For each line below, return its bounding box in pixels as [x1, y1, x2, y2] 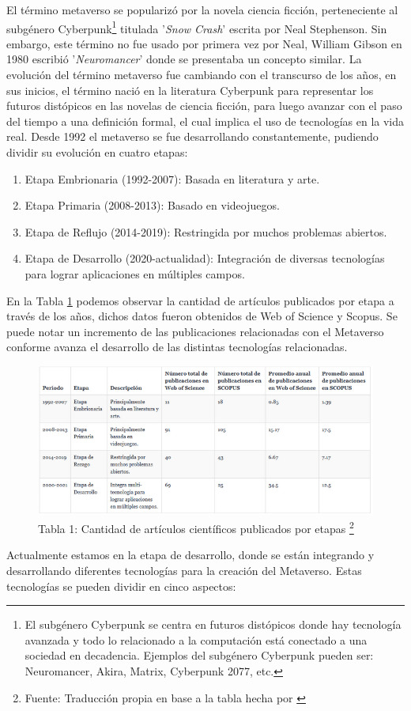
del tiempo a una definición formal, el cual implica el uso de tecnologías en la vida [6, 112, 405, 129]
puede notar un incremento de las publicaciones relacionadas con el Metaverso [6, 323, 384, 339]
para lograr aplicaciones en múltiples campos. [25, 265, 245, 282]
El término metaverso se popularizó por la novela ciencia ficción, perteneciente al [6, 2, 398, 17]
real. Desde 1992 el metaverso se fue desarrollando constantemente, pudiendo [6, 128, 379, 145]
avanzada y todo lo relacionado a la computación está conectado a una [25, 631, 368, 648]
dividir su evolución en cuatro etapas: [6, 144, 188, 160]
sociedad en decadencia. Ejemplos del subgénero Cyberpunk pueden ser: [25, 647, 374, 664]
